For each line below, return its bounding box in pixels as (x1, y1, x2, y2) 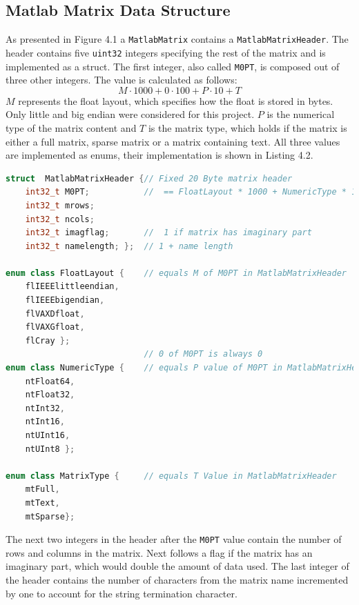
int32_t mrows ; (25, 200, 95, 210)
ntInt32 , (25, 403, 65, 413)
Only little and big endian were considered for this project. (6, 107, 255, 121)
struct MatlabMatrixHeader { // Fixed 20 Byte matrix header (6, 173, 293, 184)
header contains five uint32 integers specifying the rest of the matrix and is (6, 45, 326, 59)
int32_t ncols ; (25, 214, 95, 224)
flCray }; (25, 335, 70, 346)
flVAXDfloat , (25, 308, 85, 319)
